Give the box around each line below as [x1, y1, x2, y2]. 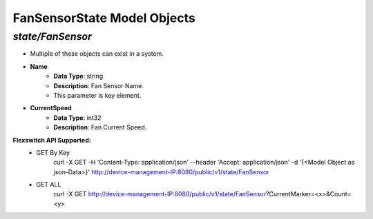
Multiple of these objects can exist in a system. [30, 50, 164, 58]
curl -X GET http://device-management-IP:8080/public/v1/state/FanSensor [53, 190, 266, 198]
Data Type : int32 [53, 114, 102, 122]
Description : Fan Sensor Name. [53, 81, 144, 90]
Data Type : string [53, 72, 104, 81]
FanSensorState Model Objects [12, 10, 196, 25]
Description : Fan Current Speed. [53, 123, 147, 132]
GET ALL [36, 180, 61, 189]
